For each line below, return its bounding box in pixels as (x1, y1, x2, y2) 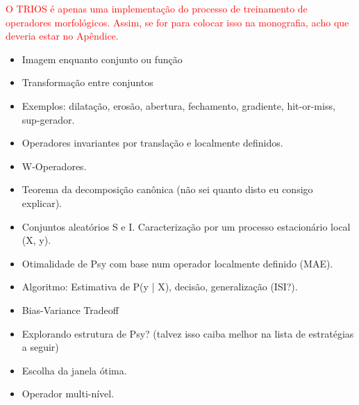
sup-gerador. (22, 112, 75, 126)
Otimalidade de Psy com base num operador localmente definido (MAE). (22, 256, 333, 270)
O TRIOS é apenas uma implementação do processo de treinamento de (6, 1, 308, 15)
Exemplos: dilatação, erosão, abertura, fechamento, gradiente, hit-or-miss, (22, 98, 335, 113)
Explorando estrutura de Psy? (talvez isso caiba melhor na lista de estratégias (22, 326, 354, 340)
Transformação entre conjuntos (22, 75, 153, 90)
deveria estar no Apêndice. (6, 28, 119, 43)
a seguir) (22, 340, 59, 354)
